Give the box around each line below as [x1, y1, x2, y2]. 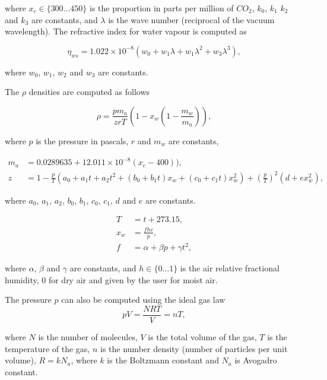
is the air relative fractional [180, 262, 280, 274]
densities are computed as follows [28, 85, 150, 98]
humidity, [5, 273, 39, 286]
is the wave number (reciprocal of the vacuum [108, 13, 275, 26]
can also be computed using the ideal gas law [61, 293, 226, 306]
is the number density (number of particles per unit [100, 342, 288, 354]
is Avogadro [234, 354, 277, 366]
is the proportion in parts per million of [90, 2, 234, 14]
